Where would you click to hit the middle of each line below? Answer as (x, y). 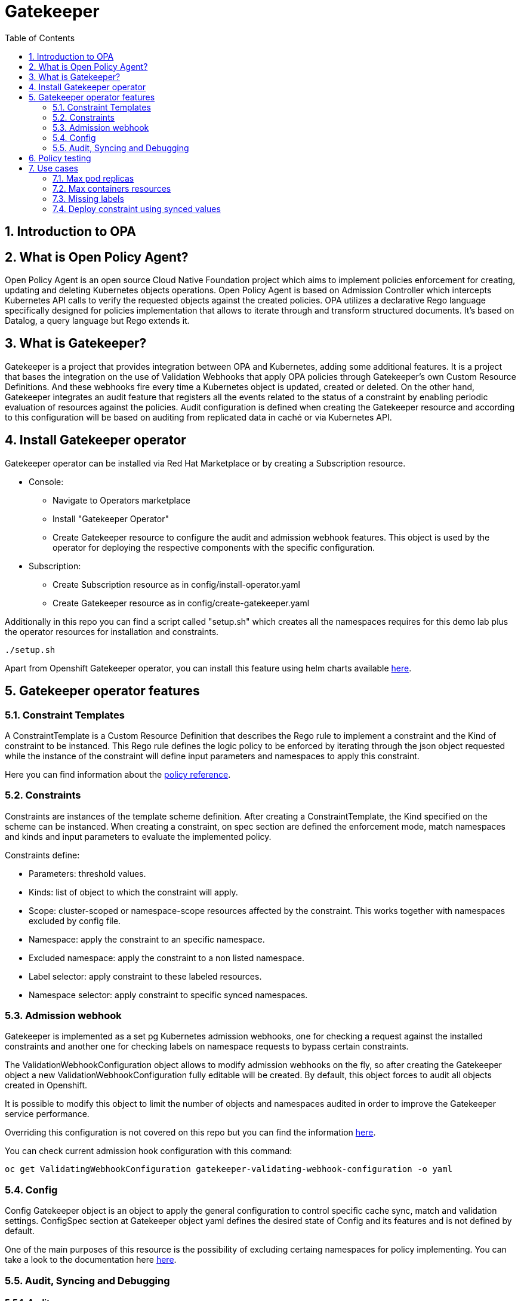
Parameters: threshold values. (87, 873)
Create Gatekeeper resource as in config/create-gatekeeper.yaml (181, 603)
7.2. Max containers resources (112, 188)
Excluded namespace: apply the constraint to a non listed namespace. (167, 958)
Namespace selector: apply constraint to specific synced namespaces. (168, 995)
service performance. (47, 1114)
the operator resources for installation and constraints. (112, 631)
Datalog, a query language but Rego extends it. (97, 321)
